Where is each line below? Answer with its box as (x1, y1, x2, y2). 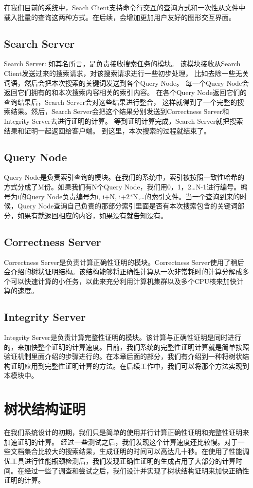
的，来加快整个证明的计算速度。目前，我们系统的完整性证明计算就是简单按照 (4, 341, 249, 352)
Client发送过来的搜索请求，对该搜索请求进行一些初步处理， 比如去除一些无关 (4, 68, 249, 78)
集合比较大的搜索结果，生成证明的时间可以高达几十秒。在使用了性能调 (24, 446, 249, 456)
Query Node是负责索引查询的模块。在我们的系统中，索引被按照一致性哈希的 (4, 172, 245, 182)
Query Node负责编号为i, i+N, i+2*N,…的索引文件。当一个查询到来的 (26, 191, 240, 201)
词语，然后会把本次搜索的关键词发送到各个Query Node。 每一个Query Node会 (4, 77, 249, 88)
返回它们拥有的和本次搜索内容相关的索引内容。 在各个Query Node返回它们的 (4, 87, 247, 97)
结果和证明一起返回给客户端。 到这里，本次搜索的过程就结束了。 (4, 125, 211, 135)
